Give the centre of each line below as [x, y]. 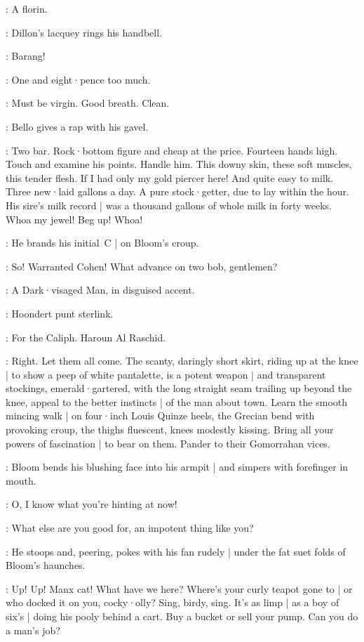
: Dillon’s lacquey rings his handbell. [84, 32]
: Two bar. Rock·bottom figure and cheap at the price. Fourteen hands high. [172, 150]
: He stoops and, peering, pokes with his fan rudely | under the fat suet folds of [176, 551]
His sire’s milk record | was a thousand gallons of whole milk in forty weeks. [169, 205]
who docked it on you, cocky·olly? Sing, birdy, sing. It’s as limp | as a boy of [173, 602]
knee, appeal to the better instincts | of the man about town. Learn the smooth [177, 401]
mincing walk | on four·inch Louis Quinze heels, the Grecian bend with [160, 415]
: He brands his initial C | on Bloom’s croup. [102, 243]
